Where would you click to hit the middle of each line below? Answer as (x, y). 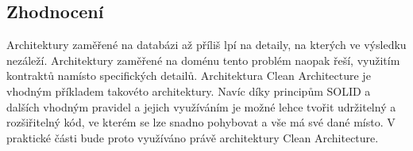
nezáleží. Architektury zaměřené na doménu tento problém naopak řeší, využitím (203, 60)
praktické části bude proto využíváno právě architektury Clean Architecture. (193, 137)
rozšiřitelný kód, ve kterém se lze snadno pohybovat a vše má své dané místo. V (201, 122)
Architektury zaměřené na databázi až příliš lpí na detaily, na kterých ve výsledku (206, 45)
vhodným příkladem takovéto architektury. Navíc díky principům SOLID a (189, 91)
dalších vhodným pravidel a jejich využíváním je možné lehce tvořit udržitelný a (201, 106)
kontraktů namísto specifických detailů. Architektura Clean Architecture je (189, 75)
